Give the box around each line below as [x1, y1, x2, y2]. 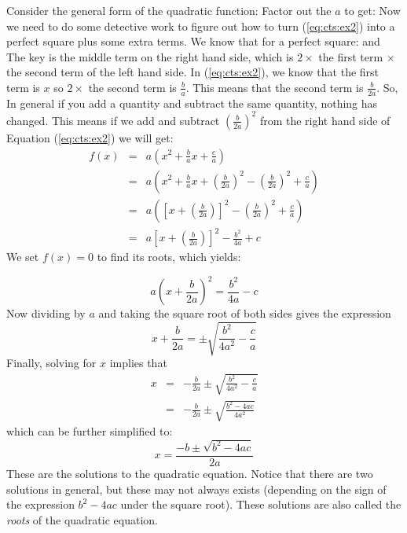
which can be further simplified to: [6, 423, 173, 439]
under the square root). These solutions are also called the [120, 496, 401, 513]
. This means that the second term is [185, 79, 364, 95]
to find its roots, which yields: [97, 248, 241, 265]
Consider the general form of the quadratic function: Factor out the [6, 2, 332, 18]
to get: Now [344, 2, 401, 18]
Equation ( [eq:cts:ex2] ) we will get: [6, 129, 174, 145]
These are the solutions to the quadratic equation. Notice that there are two [6, 465, 373, 482]
